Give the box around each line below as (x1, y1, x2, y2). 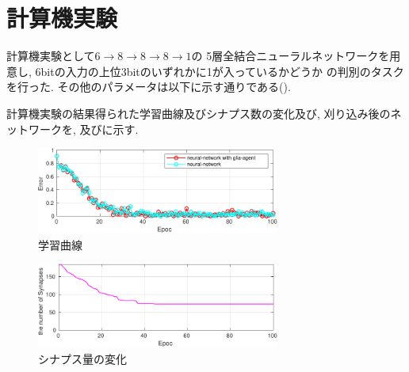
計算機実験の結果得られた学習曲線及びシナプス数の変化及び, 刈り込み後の (6, 104, 391, 121)
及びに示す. (79, 120, 139, 137)
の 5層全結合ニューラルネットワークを (191, 47, 390, 64)
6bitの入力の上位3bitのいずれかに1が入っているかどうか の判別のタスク (35, 63, 404, 79)
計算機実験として (6, 47, 95, 64)
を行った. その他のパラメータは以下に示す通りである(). (6, 78, 291, 95)
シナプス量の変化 (38, 350, 127, 366)
